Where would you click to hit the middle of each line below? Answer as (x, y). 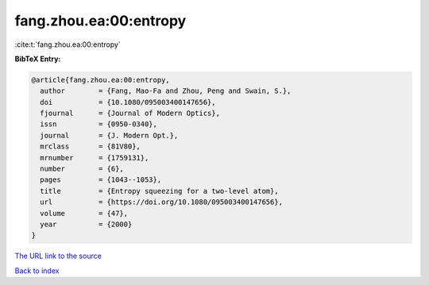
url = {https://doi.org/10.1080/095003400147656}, (162, 202)
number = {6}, (82, 169)
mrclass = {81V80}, (90, 146)
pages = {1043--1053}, (101, 180)
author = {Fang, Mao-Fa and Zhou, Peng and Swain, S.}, (166, 91)
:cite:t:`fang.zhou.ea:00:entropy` (68, 44)
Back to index (37, 271)
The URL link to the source (58, 256)
